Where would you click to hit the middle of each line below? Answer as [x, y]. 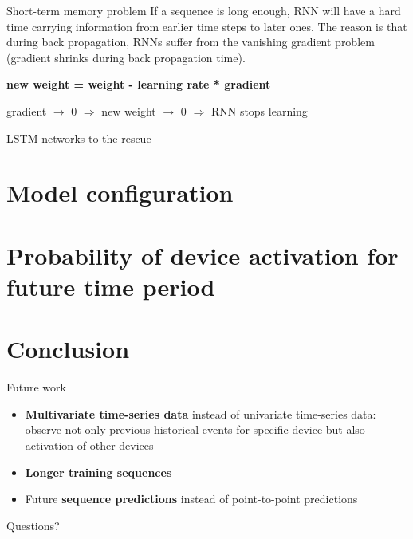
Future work [36, 387]
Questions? [33, 525]
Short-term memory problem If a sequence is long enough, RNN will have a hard [204, 10]
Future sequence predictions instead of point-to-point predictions [191, 499]
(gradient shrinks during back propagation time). [126, 57]
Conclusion [68, 349]
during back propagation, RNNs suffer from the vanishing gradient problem [191, 42]
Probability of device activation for [203, 255]
